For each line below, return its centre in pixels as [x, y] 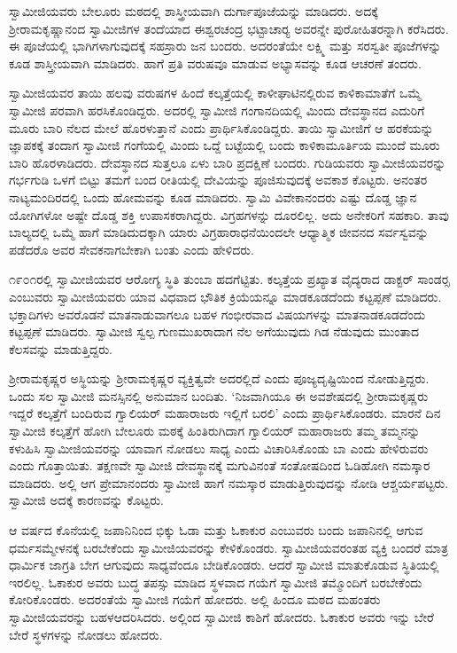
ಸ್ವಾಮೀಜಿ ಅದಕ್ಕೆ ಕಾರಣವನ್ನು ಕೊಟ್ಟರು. [86, 500]
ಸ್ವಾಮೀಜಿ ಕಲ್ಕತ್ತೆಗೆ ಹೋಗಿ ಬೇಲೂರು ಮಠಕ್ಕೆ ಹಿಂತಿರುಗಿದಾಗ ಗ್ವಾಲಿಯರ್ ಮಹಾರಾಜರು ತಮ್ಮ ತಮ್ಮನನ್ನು [215, 431]
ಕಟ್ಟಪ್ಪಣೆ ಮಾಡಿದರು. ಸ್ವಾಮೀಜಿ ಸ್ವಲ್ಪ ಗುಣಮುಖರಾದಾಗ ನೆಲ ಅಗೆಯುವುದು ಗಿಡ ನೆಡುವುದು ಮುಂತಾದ [214, 331]
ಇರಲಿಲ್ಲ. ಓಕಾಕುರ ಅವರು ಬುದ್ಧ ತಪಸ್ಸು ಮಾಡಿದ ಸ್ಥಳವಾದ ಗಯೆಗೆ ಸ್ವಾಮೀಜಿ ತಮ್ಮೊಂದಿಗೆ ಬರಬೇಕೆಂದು [216, 582]
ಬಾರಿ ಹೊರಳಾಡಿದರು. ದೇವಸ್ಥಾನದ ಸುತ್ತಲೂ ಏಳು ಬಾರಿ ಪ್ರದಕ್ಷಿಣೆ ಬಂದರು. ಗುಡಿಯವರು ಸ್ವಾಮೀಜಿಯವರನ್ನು [228, 162]
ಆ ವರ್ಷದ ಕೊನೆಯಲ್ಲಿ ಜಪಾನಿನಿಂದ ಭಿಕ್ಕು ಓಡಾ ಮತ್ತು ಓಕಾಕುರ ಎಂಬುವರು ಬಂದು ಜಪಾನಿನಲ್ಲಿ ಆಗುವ [216, 530]
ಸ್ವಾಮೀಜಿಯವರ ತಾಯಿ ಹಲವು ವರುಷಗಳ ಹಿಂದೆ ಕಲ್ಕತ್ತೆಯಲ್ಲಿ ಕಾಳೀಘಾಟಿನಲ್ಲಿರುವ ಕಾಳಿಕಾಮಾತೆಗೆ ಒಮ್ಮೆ [215, 93]
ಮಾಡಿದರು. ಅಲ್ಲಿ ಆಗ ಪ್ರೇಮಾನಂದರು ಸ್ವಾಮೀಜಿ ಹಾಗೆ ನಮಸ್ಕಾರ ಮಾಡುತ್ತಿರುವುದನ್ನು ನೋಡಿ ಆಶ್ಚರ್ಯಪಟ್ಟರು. [229, 482]
